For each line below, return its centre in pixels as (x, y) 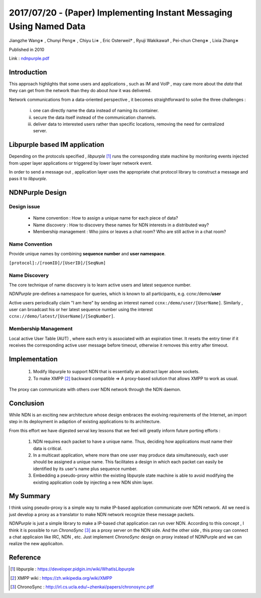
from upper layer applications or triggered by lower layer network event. (81, 163)
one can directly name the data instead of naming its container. (96, 110)
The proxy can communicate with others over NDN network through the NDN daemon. (95, 390)
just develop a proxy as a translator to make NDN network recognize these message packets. (102, 514)
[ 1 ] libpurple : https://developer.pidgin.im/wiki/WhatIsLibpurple (72, 569)
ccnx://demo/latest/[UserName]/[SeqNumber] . (62, 316)
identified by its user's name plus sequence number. (85, 469)
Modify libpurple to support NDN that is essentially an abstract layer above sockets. (116, 372)
